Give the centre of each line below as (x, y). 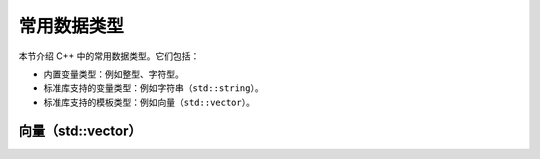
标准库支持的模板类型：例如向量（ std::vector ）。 (149, 102)
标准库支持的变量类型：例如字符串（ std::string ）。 (153, 88)
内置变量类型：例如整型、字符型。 (113, 74)
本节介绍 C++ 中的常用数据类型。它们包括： (109, 56)
